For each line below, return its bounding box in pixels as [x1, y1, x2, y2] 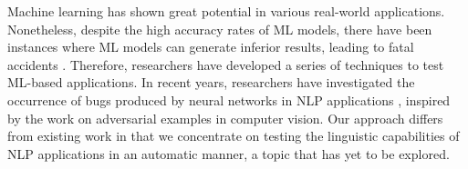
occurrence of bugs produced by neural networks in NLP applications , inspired [7, 90, 451, 109]
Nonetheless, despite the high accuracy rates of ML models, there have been [7, 19, 432, 38]
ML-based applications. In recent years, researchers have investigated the [7, 73, 415, 92]
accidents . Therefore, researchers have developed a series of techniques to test [7, 55, 444, 74]
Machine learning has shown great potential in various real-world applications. [7, 2, 445, 20]
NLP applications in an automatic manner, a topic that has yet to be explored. [7, 144, 450, 163]
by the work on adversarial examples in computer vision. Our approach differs [7, 108, 443, 127]
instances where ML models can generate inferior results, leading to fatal [7, 37, 414, 56]
